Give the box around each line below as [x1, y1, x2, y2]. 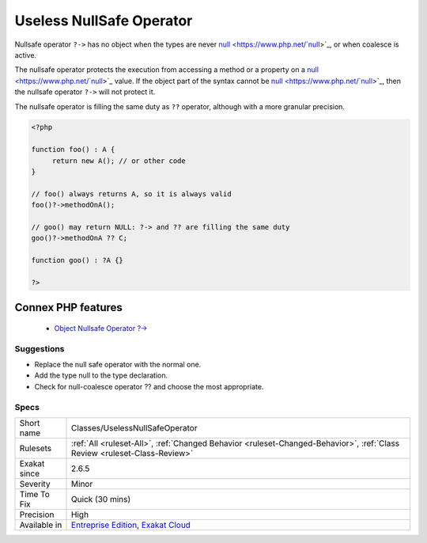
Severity [19, 479, 51, 490]
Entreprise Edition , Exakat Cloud [71, 519, 191, 530]
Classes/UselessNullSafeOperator [71, 423, 198, 434]
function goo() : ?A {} [31, 256, 124, 265]
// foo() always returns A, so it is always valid [31, 189, 232, 198]
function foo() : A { [31, 145, 115, 154]
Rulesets [19, 443, 51, 454]
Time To [19, 489, 51, 500]
